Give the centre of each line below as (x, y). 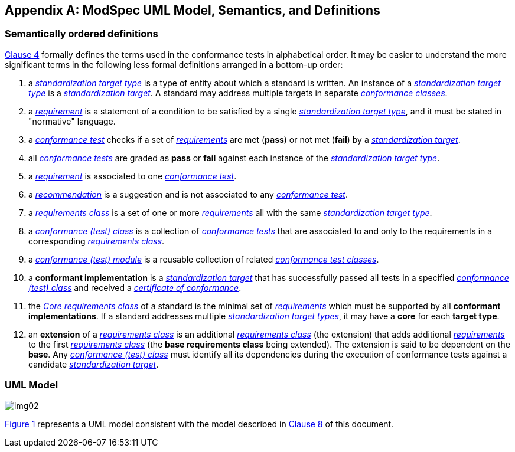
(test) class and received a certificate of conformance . (135, 287)
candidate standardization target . (94, 364)
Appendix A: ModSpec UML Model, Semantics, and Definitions (193, 10)
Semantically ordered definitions (82, 34)
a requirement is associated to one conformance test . (133, 176)
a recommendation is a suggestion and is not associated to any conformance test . (188, 194)
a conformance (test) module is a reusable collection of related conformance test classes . (204, 259)
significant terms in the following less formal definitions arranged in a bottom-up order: (174, 64)
